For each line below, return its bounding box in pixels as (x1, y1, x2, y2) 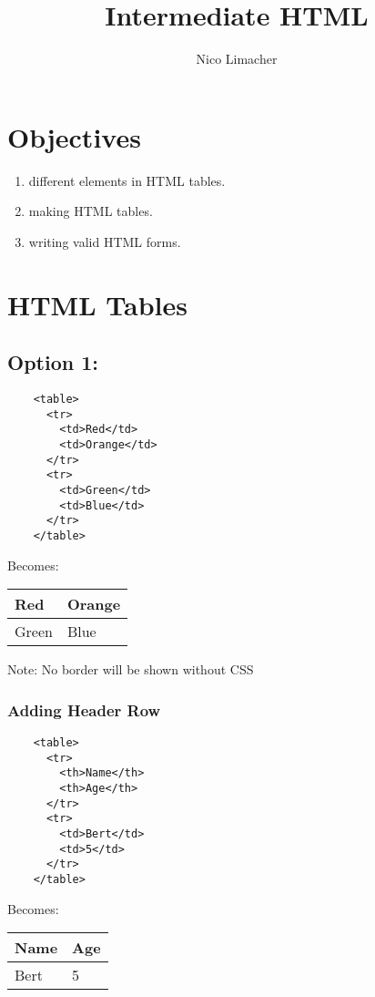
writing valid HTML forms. (28, 231, 181, 251)
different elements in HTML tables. (28, 170, 226, 190)
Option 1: (7, 348, 98, 376)
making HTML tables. (28, 201, 153, 221)
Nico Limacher (196, 49, 278, 68)
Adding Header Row (7, 698, 161, 721)
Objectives (7, 118, 141, 155)
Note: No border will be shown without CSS (7, 660, 254, 679)
